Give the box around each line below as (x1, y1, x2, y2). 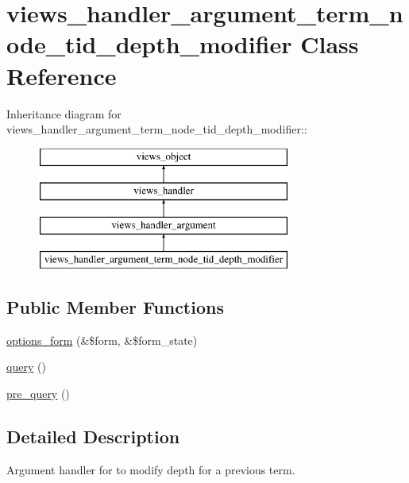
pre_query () (6, 384, 70, 401)
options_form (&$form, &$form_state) (6, 331, 198, 348)
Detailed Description (6, 423, 180, 448)
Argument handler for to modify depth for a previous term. (6, 461, 295, 477)
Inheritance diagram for (6, 105, 122, 122)
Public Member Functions (6, 294, 224, 319)
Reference (6, 59, 117, 91)
